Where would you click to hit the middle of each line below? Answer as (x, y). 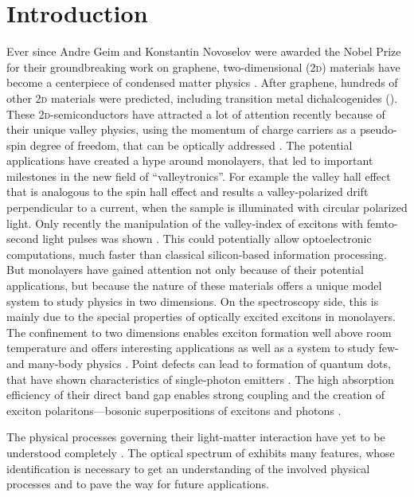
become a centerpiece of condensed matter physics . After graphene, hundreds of (202, 82)
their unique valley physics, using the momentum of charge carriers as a (182, 129)
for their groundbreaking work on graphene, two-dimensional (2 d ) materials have (203, 67)
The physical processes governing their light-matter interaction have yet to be (196, 437)
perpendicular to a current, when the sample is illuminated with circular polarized (207, 207)
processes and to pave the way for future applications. (138, 484)
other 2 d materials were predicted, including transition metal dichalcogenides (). (202, 98)
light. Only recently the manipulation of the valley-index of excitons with (185, 223)
